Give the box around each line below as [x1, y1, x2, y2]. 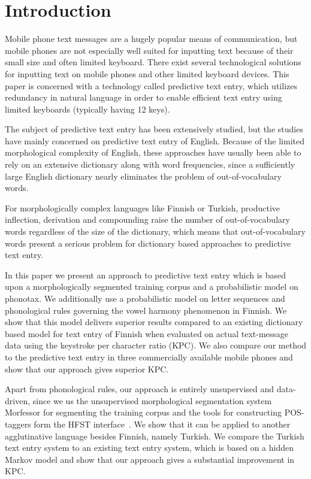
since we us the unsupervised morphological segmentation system [32, 394, 272, 407]
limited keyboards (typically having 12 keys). [5, 102, 170, 115]
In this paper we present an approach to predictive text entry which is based [5, 268, 286, 281]
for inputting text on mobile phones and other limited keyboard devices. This [5, 67, 289, 80]
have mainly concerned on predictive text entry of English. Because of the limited [5, 134, 304, 147]
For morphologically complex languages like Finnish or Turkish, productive [5, 201, 280, 214]
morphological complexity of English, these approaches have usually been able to [5, 146, 301, 159]
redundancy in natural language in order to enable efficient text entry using [5, 91, 282, 104]
